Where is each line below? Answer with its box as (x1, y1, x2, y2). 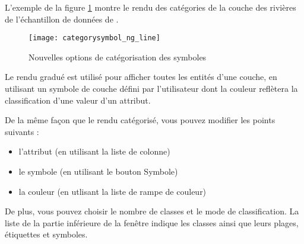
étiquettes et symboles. (5, 228, 88, 240)
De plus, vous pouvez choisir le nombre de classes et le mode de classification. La (5, 205, 299, 217)
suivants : (5, 125, 39, 137)
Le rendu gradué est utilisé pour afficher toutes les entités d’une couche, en (5, 70, 277, 83)
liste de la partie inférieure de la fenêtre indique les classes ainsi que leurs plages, (5, 216, 299, 229)
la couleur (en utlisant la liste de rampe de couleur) (18, 185, 207, 197)
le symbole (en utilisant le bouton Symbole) (18, 165, 178, 177)
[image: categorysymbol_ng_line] (28, 34, 160, 43)
